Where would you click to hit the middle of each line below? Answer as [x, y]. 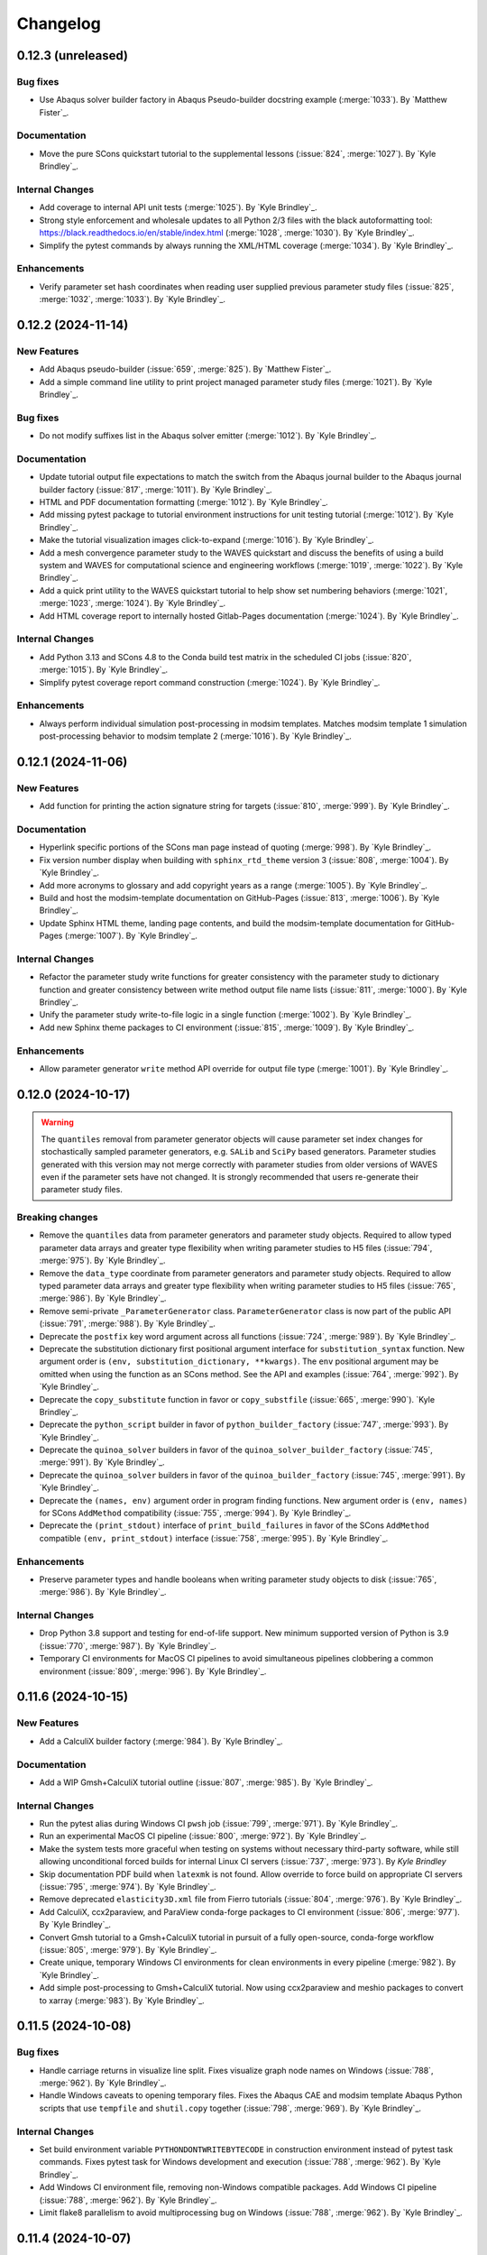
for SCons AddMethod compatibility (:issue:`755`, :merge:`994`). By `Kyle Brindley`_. [195, 1513]
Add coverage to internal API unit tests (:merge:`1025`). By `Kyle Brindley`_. [178, 207]
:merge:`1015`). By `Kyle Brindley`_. [104, 670]
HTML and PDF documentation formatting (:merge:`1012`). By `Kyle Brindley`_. [184, 502]
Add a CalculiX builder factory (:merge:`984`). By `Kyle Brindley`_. [161, 1741]
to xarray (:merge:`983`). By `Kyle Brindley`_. [122, 2000]
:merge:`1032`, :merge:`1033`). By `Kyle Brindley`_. [132, 299]
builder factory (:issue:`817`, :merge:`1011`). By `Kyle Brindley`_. [156, 489]
